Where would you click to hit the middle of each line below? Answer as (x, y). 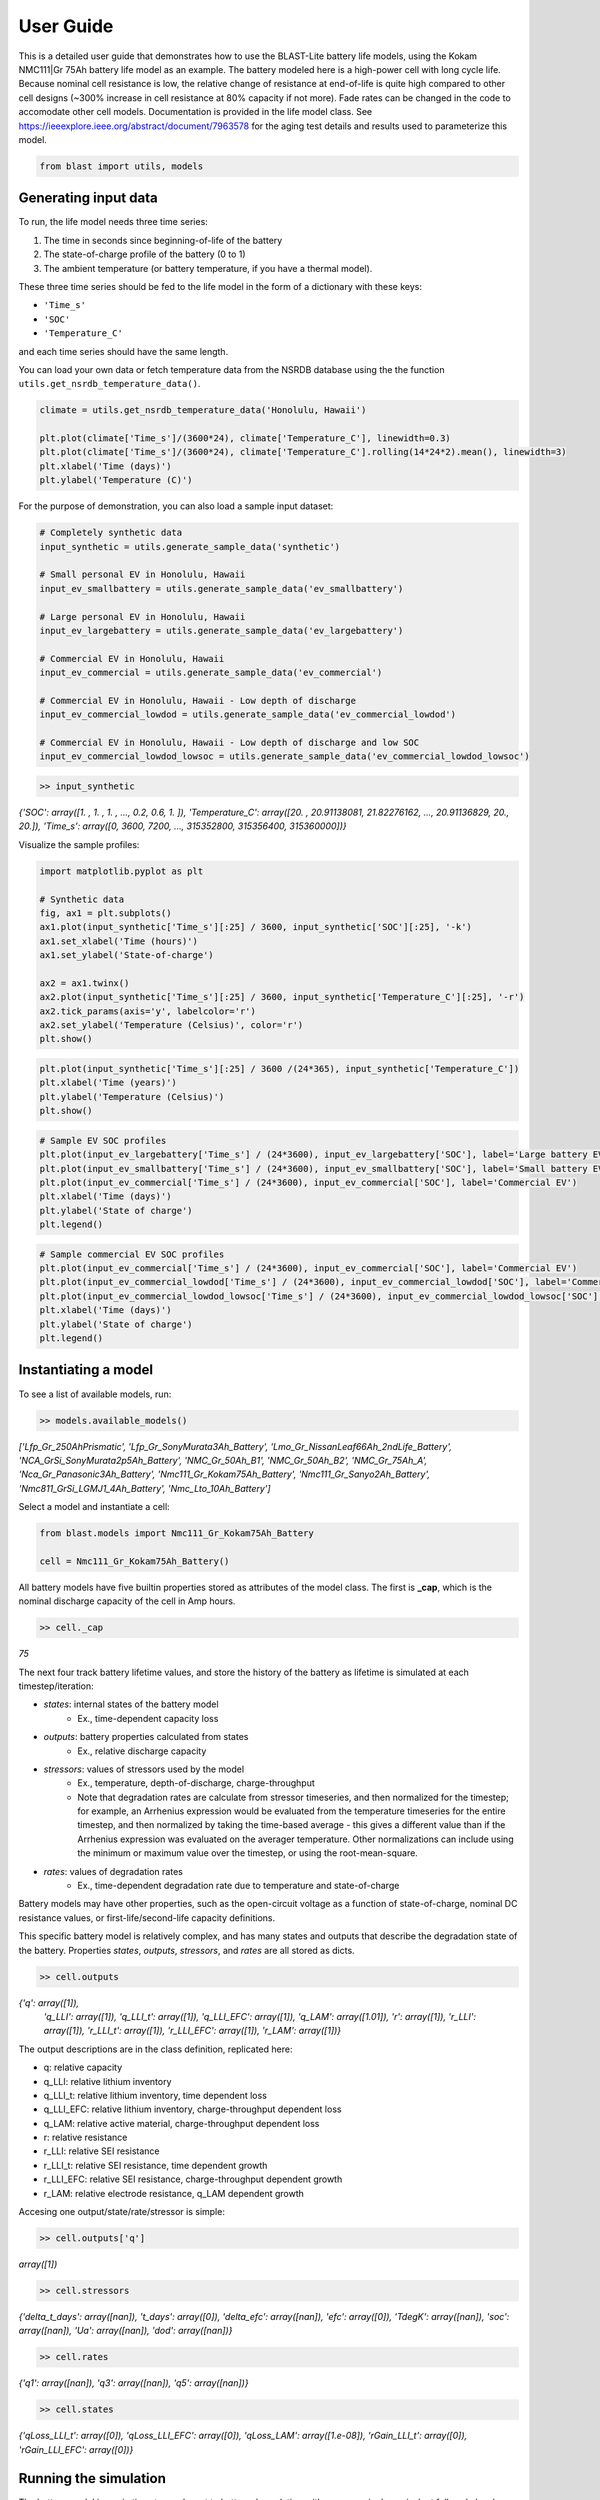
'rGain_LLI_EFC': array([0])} (76, 2449)
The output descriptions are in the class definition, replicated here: (155, 2049)
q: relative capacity (83, 2067)
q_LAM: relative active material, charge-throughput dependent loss (181, 2123)
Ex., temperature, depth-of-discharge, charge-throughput (196, 1783)
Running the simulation (92, 2478)
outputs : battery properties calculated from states (146, 1737)
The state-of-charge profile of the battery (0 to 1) (144, 254)
